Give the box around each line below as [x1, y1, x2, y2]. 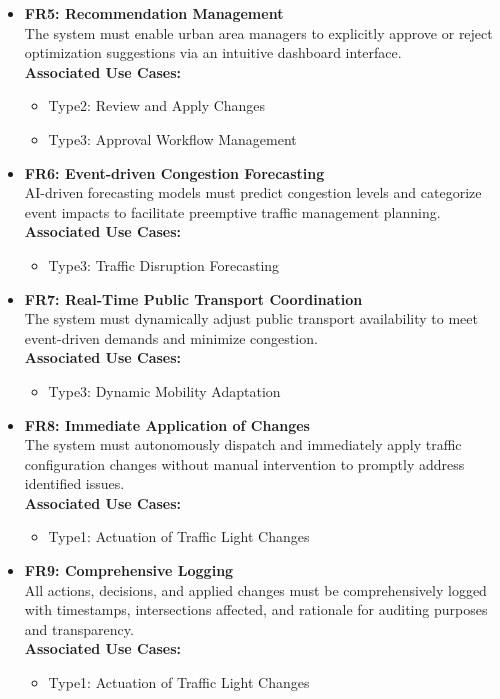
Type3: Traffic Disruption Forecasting [48, 254, 280, 275]
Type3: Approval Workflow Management [48, 128, 297, 149]
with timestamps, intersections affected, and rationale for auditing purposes [24, 599, 488, 620]
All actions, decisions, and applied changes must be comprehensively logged [24, 579, 487, 600]
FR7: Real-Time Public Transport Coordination [24, 288, 363, 309]
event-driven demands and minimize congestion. [24, 327, 318, 348]
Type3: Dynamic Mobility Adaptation [48, 380, 281, 401]
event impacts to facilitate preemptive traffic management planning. [24, 201, 441, 222]
